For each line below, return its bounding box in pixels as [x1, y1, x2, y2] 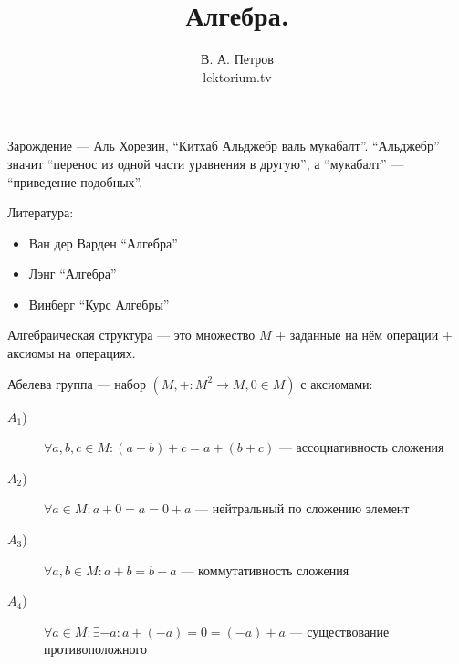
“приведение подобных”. [7, 172, 143, 191]
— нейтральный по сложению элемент [195, 499, 410, 518]
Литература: [7, 203, 74, 222]
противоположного [44, 639, 147, 659]
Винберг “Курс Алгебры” [28, 294, 170, 313]
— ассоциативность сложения [278, 437, 444, 457]
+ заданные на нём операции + [276, 325, 453, 344]
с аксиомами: [300, 374, 373, 393]
